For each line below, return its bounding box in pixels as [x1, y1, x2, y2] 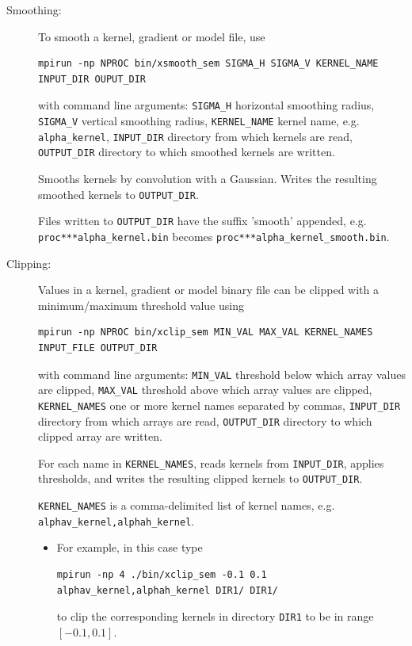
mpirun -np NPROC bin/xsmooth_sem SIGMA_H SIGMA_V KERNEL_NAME [38, 58, 379, 70]
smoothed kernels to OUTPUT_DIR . [38, 185, 199, 202]
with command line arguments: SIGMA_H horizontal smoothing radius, [38, 97, 375, 113]
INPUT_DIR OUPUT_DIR [38, 73, 147, 85]
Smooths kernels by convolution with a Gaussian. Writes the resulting [38, 170, 377, 186]
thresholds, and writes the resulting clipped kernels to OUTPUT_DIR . [38, 470, 363, 487]
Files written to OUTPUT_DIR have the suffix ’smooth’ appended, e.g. [38, 212, 367, 229]
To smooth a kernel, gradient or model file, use [38, 28, 265, 44]
